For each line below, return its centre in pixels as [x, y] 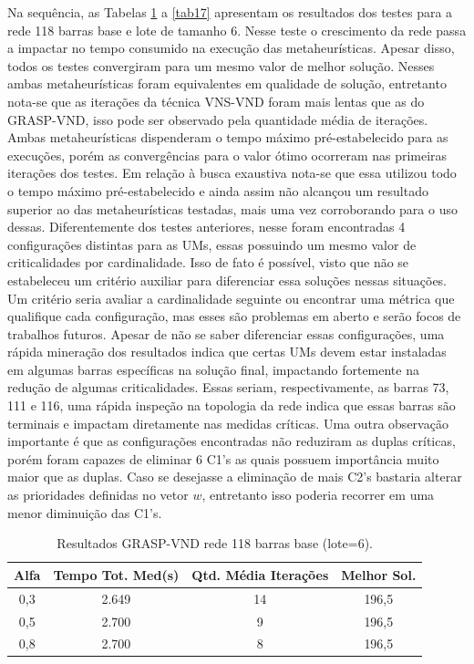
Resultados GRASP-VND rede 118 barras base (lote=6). [215, 543]
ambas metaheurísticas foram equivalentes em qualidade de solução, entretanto [227, 83]
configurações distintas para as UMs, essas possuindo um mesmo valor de [212, 244]
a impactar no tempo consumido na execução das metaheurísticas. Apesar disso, [231, 48]
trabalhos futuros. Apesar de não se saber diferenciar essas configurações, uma [226, 333]
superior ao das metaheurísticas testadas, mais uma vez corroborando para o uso [232, 208]
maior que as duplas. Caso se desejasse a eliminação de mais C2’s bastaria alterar [235, 477]
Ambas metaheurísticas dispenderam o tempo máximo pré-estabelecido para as [228, 137]
